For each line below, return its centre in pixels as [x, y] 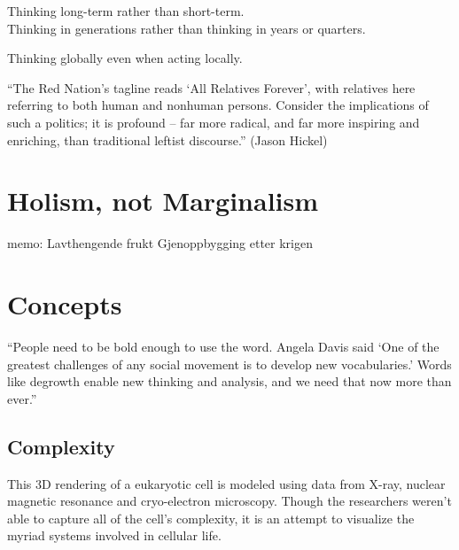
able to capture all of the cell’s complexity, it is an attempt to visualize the [211, 518]
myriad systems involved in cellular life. [114, 535]
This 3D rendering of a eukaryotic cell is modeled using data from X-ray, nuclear [226, 483]
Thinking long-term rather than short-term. [126, 11]
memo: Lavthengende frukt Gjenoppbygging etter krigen [160, 243]
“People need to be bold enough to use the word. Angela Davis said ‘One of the [223, 346]
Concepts [65, 304]
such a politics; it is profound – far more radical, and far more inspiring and [214, 122]
